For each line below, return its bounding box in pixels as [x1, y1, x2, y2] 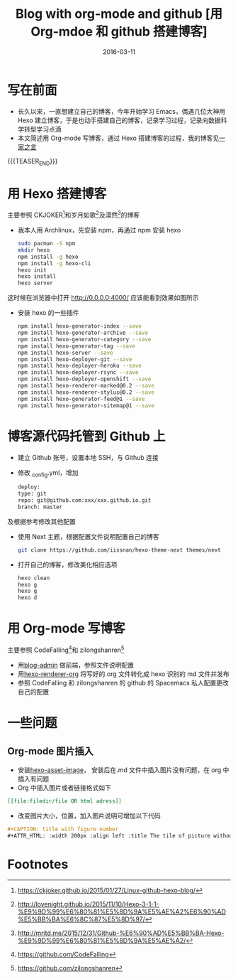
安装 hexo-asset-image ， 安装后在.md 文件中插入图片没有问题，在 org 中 [17, 765, 229, 774]
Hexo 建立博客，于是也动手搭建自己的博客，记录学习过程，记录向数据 [17, 116, 221, 124]
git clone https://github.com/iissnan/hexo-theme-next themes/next [17, 546, 221, 554]
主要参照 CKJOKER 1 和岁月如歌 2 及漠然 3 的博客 [7, 210, 140, 220]
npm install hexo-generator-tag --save [17, 342, 136, 350]
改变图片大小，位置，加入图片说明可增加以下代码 [17, 811, 161, 820]
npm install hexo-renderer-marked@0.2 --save [17, 382, 154, 390]
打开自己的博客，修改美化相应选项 [17, 560, 118, 569]
